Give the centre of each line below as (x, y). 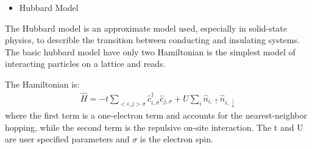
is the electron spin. (176, 139)
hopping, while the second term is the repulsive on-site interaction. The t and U (154, 127)
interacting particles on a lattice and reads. (85, 64)
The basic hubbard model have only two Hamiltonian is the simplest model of (150, 51)
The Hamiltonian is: (42, 84)
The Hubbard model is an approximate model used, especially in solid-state (146, 28)
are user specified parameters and (67, 139)
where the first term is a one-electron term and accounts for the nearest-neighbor (156, 115)
